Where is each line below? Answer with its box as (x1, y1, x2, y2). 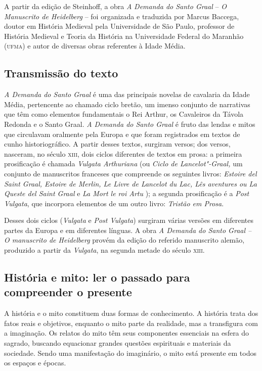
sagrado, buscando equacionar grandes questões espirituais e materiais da (4, 338, 231, 348)
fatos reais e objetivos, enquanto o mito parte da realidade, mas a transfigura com (4, 317, 258, 328)
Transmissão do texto (4, 65, 118, 81)
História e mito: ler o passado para (4, 269, 190, 285)
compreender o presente (4, 284, 132, 300)
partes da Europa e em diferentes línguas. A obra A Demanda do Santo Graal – (4, 224, 252, 235)
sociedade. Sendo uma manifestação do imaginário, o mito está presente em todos (4, 347, 256, 358)
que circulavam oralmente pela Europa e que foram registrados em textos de (4, 128, 240, 139)
